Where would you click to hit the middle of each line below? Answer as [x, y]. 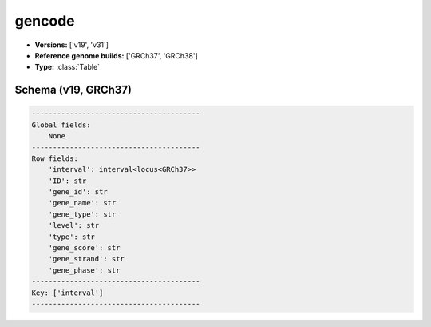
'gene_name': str [82, 203]
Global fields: [61, 125]
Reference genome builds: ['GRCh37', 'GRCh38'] [117, 55]
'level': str [74, 225]
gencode [45, 21]
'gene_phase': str [84, 270]
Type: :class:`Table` [67, 67]
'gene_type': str [82, 214]
